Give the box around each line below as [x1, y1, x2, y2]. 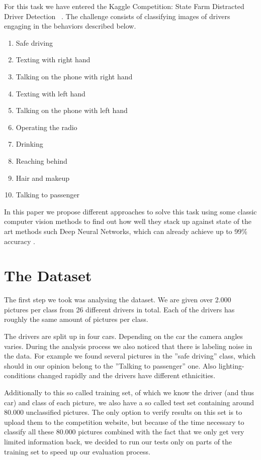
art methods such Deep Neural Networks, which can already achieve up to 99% [4, 225, 247, 236]
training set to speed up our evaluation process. [4, 446, 150, 456]
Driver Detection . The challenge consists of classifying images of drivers [4, 11, 230, 21]
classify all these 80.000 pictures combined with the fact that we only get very [4, 426, 244, 437]
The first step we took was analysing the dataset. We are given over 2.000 [4, 294, 231, 305]
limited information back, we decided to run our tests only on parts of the [4, 436, 232, 446]
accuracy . [4, 236, 35, 246]
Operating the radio [16, 122, 77, 132]
